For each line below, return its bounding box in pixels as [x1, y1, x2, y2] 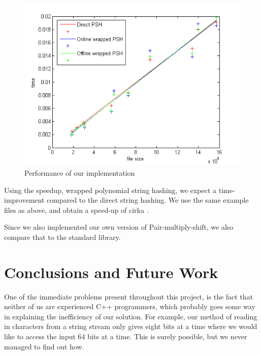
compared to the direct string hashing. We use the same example [47, 195, 249, 205]
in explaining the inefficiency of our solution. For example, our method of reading [4, 311, 257, 321]
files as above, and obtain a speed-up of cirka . [4, 204, 149, 215]
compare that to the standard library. [4, 231, 121, 242]
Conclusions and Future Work [4, 261, 218, 282]
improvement [4, 195, 45, 205]
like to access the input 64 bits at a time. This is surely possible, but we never [4, 331, 247, 342]
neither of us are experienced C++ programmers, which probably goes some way [4, 301, 255, 312]
